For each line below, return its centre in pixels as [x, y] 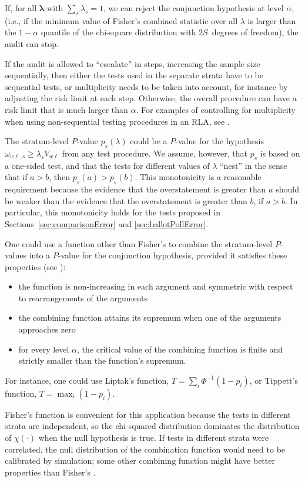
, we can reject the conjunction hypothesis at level [194, 8]
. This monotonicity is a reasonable [198, 177]
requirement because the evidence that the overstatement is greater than [135, 189]
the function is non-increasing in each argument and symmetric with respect [156, 286]
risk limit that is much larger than [66, 109]
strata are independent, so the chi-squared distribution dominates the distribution [152, 426]
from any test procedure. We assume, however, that [155, 153]
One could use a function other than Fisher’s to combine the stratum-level [139, 243]
